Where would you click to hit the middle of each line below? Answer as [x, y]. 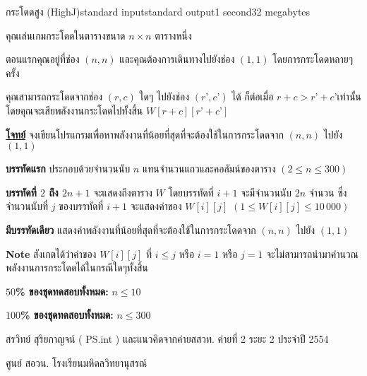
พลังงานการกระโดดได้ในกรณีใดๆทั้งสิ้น [77, 268]
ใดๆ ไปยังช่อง [164, 96]
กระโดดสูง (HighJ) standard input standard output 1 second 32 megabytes [158, 11]
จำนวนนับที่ [27, 206]
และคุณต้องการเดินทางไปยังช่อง [177, 59]
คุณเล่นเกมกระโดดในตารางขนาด [66, 35]
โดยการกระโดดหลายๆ [313, 59]
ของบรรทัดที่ [81, 206]
